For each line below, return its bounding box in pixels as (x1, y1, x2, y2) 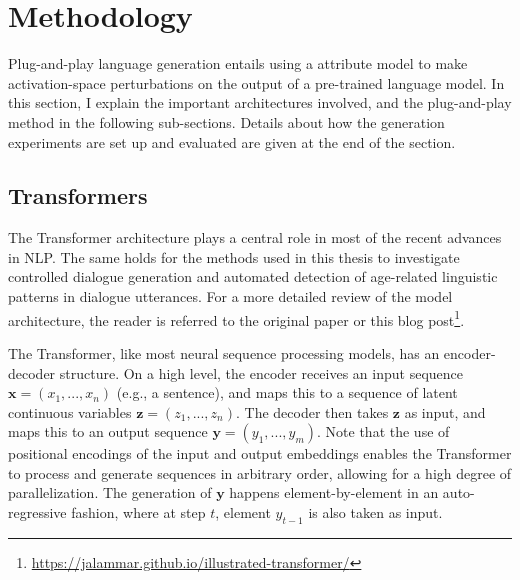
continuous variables (8, 401, 132, 422)
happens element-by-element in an (229, 482, 439, 503)
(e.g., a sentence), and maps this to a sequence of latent (116, 382, 458, 403)
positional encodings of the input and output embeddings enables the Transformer (8, 443, 512, 464)
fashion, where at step (71, 502, 206, 523)
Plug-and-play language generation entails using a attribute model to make (8, 53, 468, 74)
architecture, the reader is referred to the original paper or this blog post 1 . (8, 306, 465, 330)
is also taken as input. (308, 502, 443, 523)
